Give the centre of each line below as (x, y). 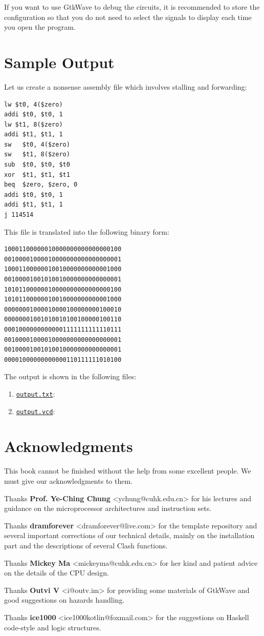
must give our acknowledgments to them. (68, 480)
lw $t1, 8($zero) (34, 124)
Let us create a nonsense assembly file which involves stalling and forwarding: (126, 86)
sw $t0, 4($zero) (37, 144)
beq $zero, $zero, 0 (41, 185)
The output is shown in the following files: (70, 376)
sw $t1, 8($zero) (37, 155)
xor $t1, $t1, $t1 (37, 175)
